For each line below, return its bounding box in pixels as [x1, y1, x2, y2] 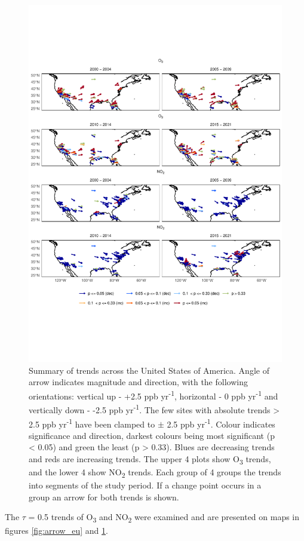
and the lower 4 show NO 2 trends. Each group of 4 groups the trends [29, 466, 281, 479]
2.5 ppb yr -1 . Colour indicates [167, 416, 275, 430]
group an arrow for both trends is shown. [29, 490, 179, 503]
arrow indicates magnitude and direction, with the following [29, 376, 248, 388]
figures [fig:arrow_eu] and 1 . [5, 524, 108, 536]
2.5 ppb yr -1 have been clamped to [29, 416, 155, 430]
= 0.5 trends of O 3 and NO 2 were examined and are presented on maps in [28, 511, 300, 525]
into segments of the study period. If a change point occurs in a [29, 479, 262, 491]
